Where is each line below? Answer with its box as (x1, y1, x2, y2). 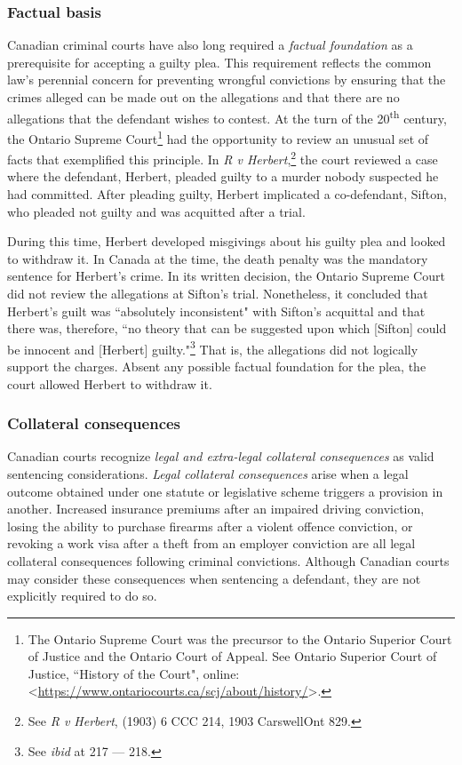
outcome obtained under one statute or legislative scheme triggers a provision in (7, 482, 443, 500)
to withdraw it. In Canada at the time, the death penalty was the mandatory (7, 249, 428, 267)
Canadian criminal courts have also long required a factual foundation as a (7, 36, 413, 54)
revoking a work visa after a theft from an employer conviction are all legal (7, 534, 416, 553)
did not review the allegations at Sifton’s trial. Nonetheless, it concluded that (7, 283, 428, 302)
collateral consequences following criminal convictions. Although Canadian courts (7, 551, 450, 570)
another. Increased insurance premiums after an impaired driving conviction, (7, 499, 425, 518)
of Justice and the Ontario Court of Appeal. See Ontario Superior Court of (28, 647, 437, 665)
